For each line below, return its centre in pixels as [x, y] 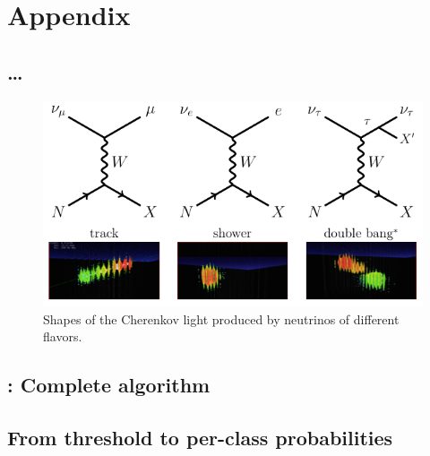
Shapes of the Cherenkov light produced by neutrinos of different [221, 318]
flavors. [63, 336]
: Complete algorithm [109, 385]
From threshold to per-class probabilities [200, 437]
